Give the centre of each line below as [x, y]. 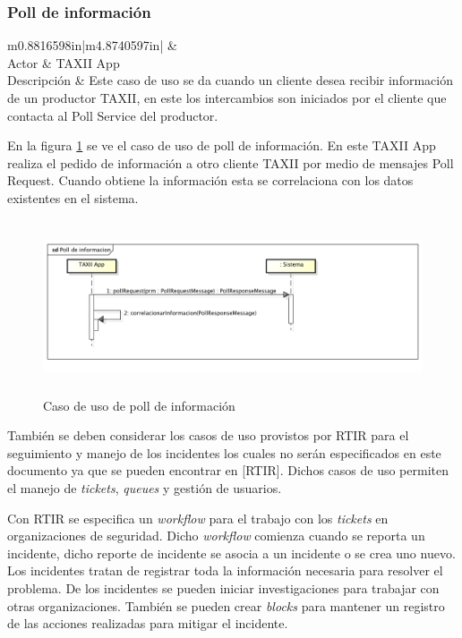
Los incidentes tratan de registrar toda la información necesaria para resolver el [225, 570]
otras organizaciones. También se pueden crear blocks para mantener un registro [226, 605]
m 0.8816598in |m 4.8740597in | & [92, 45]
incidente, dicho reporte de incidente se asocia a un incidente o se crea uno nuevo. [231, 553]
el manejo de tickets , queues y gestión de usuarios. [145, 488]
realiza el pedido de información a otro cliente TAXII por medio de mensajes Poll [231, 162]
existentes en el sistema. [73, 197]
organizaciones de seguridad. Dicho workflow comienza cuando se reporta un [216, 536]
